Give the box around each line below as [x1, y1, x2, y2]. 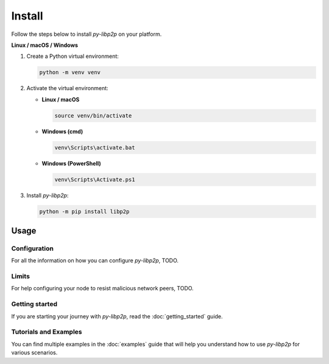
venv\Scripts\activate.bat [54, 144, 135, 151]
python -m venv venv [39, 69, 101, 76]
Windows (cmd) [41, 128, 83, 135]
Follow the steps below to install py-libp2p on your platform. [11, 30, 162, 38]
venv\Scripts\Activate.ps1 [54, 176, 135, 183]
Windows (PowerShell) [41, 159, 102, 167]
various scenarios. [11, 349, 58, 356]
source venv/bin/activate [54, 112, 132, 119]
